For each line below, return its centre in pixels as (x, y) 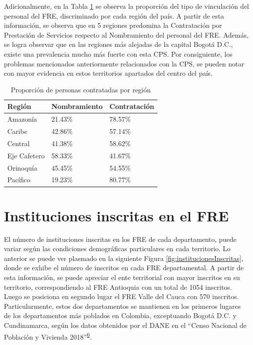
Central (19, 143)
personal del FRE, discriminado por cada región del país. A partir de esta (114, 15)
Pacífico (19, 180)
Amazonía (22, 119)
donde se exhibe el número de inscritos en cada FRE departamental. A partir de (124, 268)
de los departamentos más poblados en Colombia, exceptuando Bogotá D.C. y (120, 315)
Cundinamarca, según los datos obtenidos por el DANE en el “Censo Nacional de (125, 325)
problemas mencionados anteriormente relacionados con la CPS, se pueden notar (124, 63)
